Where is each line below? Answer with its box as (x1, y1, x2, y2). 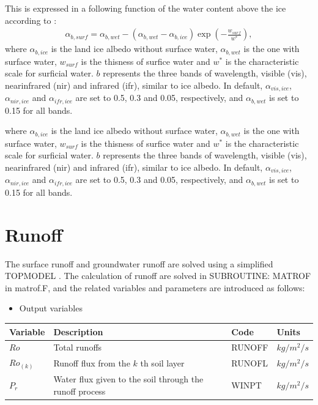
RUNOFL (231, 357, 268, 370)
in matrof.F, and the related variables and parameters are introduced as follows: (5, 281, 305, 294)
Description (53, 325, 103, 338)
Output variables (19, 302, 83, 314)
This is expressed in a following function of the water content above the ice (5, 2, 286, 14)
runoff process (53, 384, 106, 397)
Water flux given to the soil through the (53, 372, 204, 385)
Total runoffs (53, 341, 102, 354)
